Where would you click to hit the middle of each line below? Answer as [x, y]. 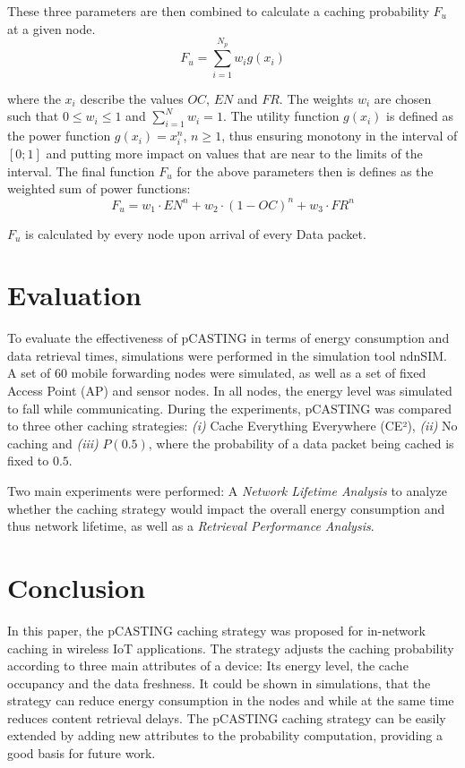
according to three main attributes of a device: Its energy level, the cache [208, 666]
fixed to [28, 461]
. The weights [316, 98]
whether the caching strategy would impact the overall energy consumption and [226, 508]
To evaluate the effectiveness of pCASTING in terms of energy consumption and [228, 338]
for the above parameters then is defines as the [305, 171]
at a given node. [52, 28]
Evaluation [74, 295]
